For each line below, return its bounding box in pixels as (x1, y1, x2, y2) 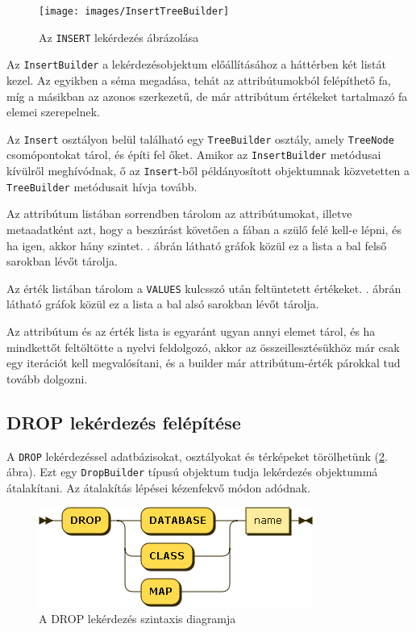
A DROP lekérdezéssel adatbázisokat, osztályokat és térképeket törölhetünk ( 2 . (6, 447, 388, 464)
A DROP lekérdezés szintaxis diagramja (39, 610, 236, 627)
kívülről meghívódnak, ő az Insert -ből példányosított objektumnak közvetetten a (6, 162, 410, 179)
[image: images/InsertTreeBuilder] (39, 6, 230, 17)
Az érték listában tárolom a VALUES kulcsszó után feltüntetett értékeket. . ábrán (6, 279, 401, 296)
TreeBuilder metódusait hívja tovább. (6, 178, 198, 195)
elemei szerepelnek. (6, 103, 100, 120)
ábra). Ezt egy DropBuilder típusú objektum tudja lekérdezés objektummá (6, 463, 378, 480)
